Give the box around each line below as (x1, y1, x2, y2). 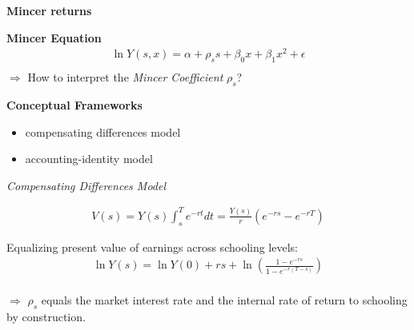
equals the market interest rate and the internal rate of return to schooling (41, 292, 408, 308)
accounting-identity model (25, 150, 153, 167)
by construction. (6, 308, 86, 325)
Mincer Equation (6, 29, 102, 46)
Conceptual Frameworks (6, 96, 143, 113)
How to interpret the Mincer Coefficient (27, 69, 223, 85)
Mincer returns (6, 2, 92, 18)
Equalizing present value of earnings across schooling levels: (6, 238, 298, 255)
